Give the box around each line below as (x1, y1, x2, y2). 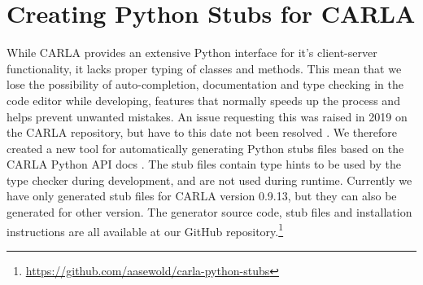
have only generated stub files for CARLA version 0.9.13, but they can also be (7, 187, 397, 204)
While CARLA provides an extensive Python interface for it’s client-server (7, 44, 377, 61)
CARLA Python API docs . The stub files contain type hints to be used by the (7, 156, 401, 173)
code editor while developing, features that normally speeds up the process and (7, 91, 400, 108)
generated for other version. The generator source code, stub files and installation (7, 204, 412, 221)
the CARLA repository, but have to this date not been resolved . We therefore (7, 124, 397, 141)
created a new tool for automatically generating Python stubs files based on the (7, 139, 404, 156)
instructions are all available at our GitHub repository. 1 (7, 220, 284, 239)
